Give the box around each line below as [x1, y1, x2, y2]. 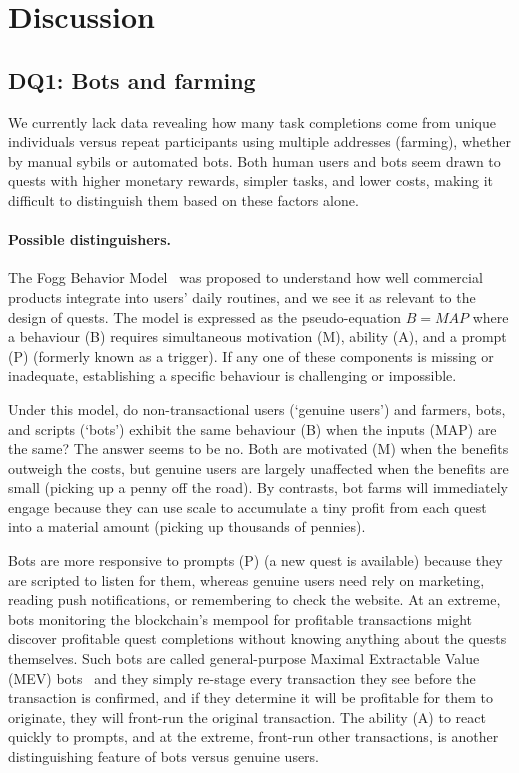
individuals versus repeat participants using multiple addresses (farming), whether [8, 131, 511, 152]
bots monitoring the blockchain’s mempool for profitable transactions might [8, 608, 473, 629]
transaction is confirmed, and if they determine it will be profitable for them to [8, 687, 493, 708]
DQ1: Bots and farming [8, 64, 256, 95]
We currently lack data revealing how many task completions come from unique [8, 111, 496, 132]
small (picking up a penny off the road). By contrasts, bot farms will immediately [8, 477, 508, 498]
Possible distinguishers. [8, 229, 171, 250]
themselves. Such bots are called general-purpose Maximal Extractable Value [8, 648, 480, 669]
